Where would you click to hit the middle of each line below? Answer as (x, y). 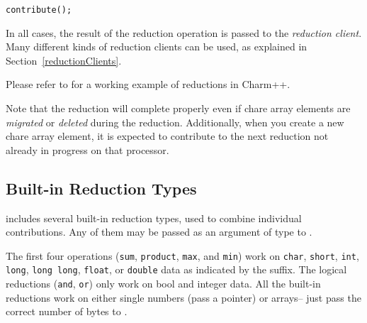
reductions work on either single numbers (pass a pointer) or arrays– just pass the (183, 297)
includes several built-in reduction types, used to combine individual (154, 218)
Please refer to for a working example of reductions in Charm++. (148, 84)
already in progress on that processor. (87, 149)
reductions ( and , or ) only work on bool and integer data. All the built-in (163, 284)
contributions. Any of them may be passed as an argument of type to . (159, 232)
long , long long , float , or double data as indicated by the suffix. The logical (176, 269)
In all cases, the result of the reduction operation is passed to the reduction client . (184, 32)
